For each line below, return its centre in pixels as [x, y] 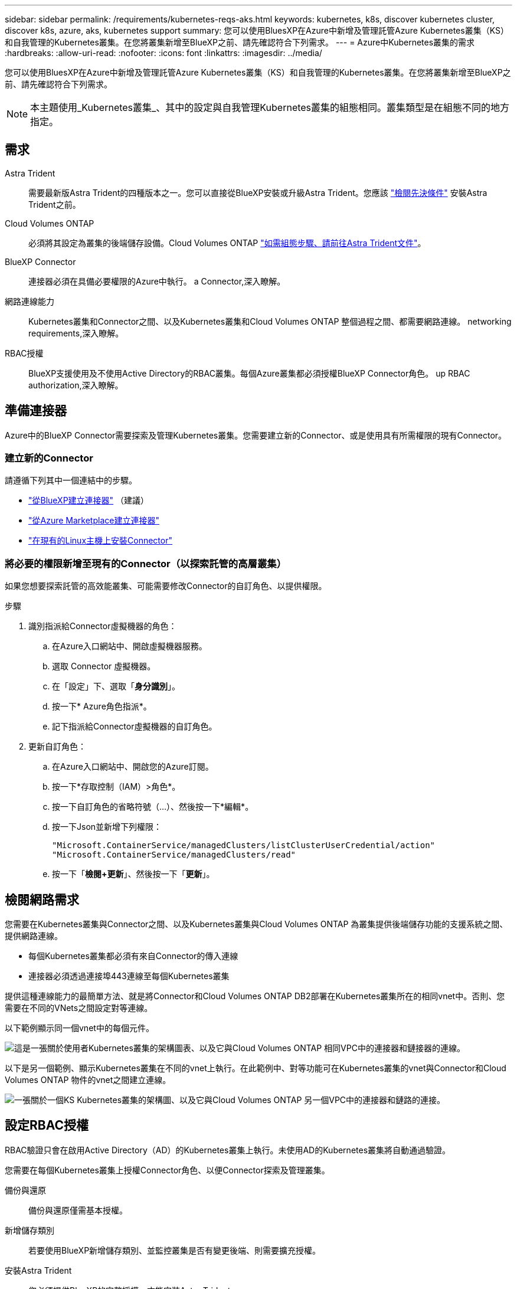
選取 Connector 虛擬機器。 [104, 666]
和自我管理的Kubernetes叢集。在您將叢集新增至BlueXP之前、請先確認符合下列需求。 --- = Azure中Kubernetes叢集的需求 [240, 42]
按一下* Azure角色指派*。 [102, 706]
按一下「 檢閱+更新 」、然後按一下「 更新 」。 [133, 874]
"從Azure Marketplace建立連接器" [94, 521]
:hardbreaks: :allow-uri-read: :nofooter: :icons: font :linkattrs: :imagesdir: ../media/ [163, 53]
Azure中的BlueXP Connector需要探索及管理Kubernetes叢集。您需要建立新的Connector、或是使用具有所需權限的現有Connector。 [256, 435]
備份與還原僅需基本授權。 [78, 1210]
